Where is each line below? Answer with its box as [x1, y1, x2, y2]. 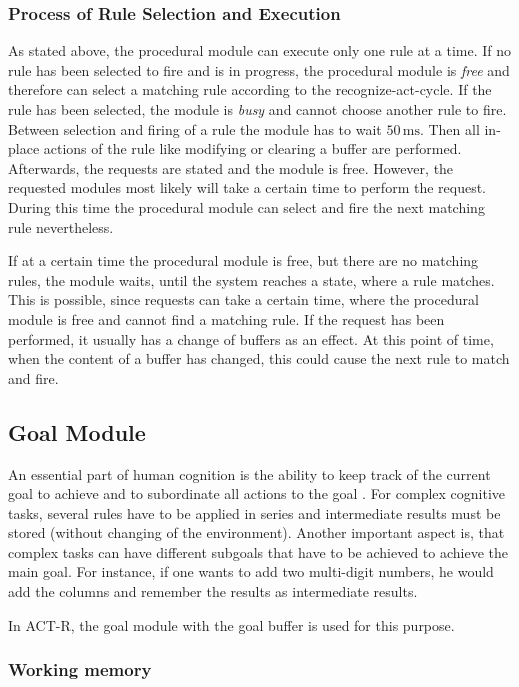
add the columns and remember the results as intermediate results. [8, 581, 418, 602]
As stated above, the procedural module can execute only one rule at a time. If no [8, 40, 512, 61]
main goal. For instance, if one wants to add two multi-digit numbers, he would [8, 561, 494, 582]
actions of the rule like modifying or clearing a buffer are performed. [43, 138, 462, 159]
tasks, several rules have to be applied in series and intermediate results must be [8, 502, 501, 523]
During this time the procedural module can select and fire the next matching [8, 196, 485, 217]
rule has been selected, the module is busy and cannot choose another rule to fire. [8, 99, 507, 119]
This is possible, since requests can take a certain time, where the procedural [8, 289, 479, 310]
